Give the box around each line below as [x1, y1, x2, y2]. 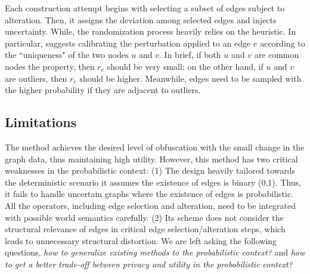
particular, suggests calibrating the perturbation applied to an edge [5, 36, 251, 49]
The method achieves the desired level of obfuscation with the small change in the [5, 140, 305, 153]
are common [254, 48, 299, 61]
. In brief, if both [159, 48, 221, 61]
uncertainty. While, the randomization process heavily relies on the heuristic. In [5, 25, 296, 38]
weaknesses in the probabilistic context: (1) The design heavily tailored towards [5, 164, 296, 177]
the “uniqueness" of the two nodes [5, 48, 129, 61]
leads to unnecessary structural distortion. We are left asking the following [5, 234, 277, 247]
